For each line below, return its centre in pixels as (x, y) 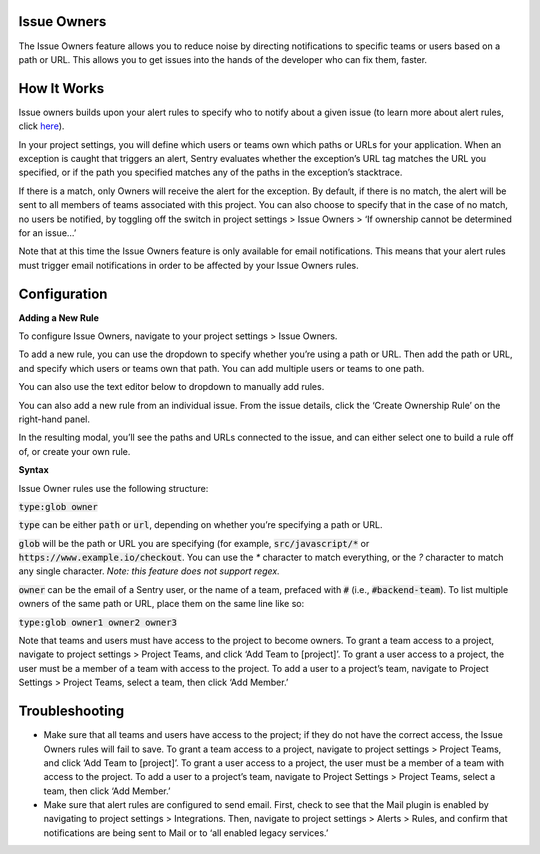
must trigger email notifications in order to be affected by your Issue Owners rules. (188, 265)
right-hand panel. (54, 419)
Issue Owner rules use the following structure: (113, 488)
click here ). (41, 126)
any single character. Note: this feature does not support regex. (149, 571)
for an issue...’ (47, 232)
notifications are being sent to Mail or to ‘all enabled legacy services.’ (186, 832)
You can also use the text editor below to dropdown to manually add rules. (171, 387)
